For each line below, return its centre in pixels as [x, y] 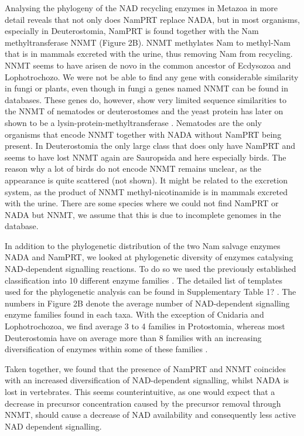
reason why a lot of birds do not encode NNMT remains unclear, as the [133, 168]
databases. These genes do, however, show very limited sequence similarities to [146, 99]
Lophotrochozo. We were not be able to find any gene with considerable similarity [152, 76]
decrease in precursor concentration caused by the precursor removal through [143, 403]
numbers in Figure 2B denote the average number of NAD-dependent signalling [147, 303]
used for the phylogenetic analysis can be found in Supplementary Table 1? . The [151, 292]
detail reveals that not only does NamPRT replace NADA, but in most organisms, [152, 19]
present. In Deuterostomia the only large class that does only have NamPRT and [150, 146]
